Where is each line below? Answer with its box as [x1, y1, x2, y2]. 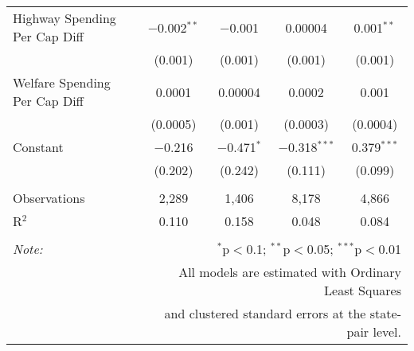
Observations [13, 189, 85, 207]
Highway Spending [13, 9, 116, 27]
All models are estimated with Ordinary [178, 263, 401, 281]
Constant [13, 138, 64, 156]
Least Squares [324, 281, 401, 299]
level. [373, 322, 401, 341]
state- [369, 304, 401, 322]
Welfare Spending [13, 73, 111, 92]
